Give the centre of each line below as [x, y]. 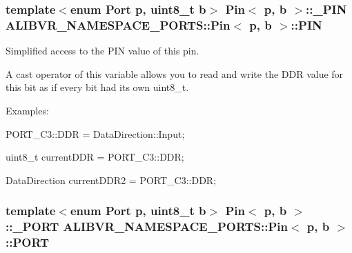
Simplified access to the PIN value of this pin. [102, 51]
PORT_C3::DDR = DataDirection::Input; [95, 133]
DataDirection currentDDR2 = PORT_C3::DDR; [111, 180]
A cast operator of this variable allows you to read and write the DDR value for [175, 73]
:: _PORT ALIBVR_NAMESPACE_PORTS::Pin [147, 226]
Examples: [27, 110]
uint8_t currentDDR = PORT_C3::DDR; [95, 157]
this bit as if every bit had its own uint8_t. [97, 87]
